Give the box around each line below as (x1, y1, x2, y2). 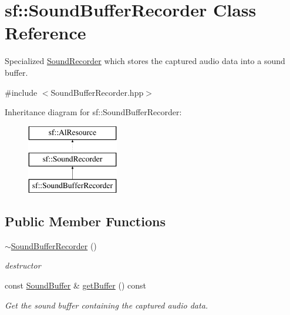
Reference (5, 21, 86, 45)
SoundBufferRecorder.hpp (50, 86, 144, 98)
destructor (5, 259, 41, 272)
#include (5, 86, 38, 98)
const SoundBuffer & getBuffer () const (5, 279, 146, 291)
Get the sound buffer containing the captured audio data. (5, 299, 208, 311)
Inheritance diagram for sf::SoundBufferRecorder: (5, 106, 182, 118)
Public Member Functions (5, 212, 166, 230)
